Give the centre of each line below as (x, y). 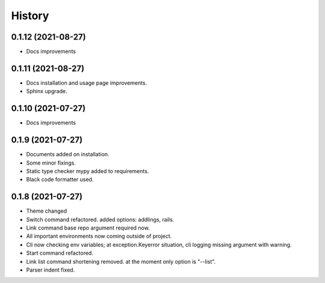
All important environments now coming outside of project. (99, 236)
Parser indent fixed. (51, 270)
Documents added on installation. (68, 154)
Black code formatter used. (60, 180)
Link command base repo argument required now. (88, 228)
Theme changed (47, 211)
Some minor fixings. (51, 163)
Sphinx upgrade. (47, 91)
